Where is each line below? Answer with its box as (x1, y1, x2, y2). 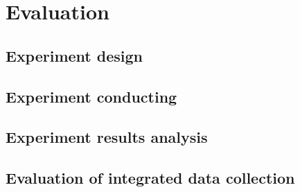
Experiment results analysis (6, 126, 208, 148)
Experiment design (6, 44, 143, 66)
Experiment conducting (6, 85, 177, 107)
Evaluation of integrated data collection (6, 167, 295, 189)
